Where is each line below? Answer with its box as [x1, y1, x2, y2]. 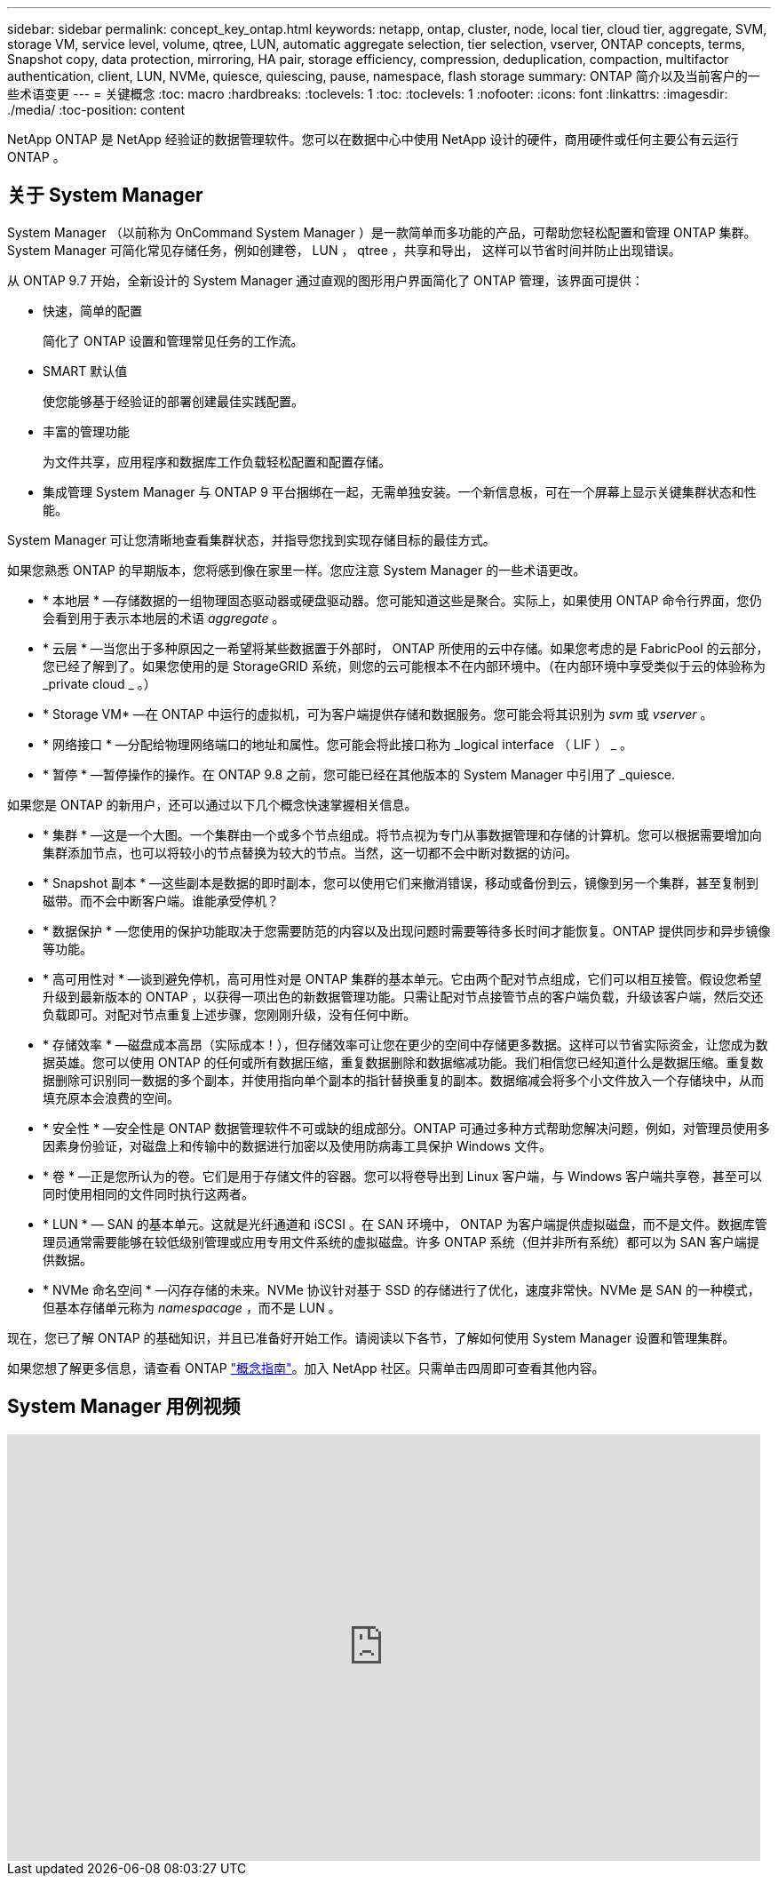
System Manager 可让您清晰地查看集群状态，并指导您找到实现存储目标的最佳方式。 [7, 531, 496, 547]
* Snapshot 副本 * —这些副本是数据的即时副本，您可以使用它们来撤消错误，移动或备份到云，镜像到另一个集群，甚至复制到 [43, 874, 759, 890]
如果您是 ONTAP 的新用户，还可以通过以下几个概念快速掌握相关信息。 [7, 796, 417, 812]
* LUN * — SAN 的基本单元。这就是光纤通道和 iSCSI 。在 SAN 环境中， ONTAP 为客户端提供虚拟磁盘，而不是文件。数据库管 [43, 1216, 767, 1232]
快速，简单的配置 [43, 302, 142, 318]
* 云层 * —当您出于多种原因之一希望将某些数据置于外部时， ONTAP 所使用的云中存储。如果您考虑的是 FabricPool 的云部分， [43, 640, 769, 656]
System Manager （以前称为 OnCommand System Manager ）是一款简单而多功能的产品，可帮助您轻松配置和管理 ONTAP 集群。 [7, 224, 757, 240]
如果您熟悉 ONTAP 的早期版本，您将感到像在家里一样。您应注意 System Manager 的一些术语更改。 [7, 562, 586, 578]
